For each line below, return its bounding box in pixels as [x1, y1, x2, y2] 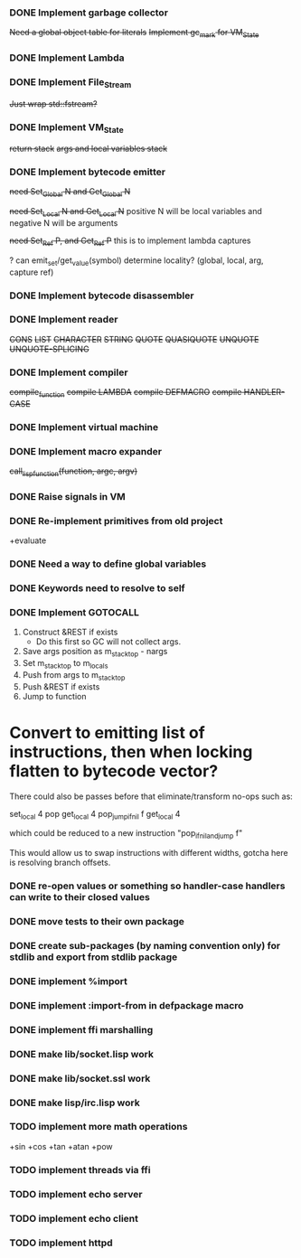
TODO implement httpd [9, 1236, 113, 1249]
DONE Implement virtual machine [9, 420, 159, 433]
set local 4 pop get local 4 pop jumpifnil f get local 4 [9, 808, 181, 821]
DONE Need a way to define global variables [9, 558, 207, 570]
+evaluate [9, 535, 47, 546]
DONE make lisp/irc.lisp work [9, 1096, 140, 1109]
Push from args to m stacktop [22, 669, 126, 682]
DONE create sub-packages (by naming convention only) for [9, 940, 281, 952]
